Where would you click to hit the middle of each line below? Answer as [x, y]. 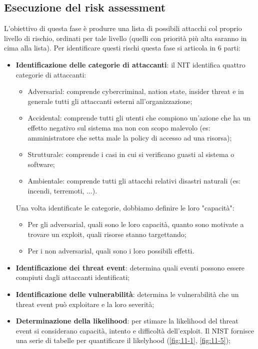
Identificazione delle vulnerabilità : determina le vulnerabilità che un [127, 294]
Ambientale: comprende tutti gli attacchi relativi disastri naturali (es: [134, 181]
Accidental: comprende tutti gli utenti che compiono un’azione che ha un [139, 118]
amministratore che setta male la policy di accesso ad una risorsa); [130, 137]
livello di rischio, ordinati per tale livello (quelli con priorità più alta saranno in [125, 38]
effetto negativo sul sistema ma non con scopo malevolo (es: [119, 127]
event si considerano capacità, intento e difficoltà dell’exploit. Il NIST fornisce [135, 330]
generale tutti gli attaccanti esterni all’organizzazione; [110, 101]
